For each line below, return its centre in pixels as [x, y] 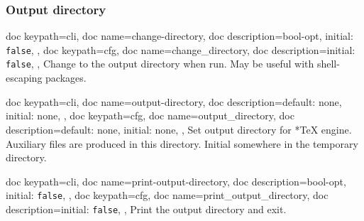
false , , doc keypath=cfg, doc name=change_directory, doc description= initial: [181, 49]
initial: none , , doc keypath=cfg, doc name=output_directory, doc [150, 115]
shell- [328, 64]
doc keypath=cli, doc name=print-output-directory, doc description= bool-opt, [176, 181]
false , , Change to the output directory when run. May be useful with [160, 64]
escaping [24, 78]
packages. [66, 78]
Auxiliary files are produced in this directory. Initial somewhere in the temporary [182, 143]
